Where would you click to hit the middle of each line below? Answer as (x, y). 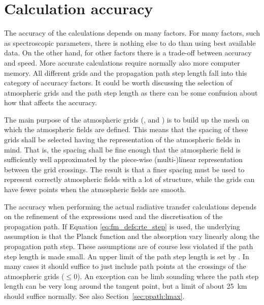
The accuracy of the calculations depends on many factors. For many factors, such (132, 33)
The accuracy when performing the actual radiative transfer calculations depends (130, 206)
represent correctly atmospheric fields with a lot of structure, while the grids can (129, 179)
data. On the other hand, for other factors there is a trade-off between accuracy (128, 53)
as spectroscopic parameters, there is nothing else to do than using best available (130, 42)
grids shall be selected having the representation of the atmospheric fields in (122, 140)
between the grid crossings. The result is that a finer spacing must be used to (124, 169)
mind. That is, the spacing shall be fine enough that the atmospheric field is (122, 149)
